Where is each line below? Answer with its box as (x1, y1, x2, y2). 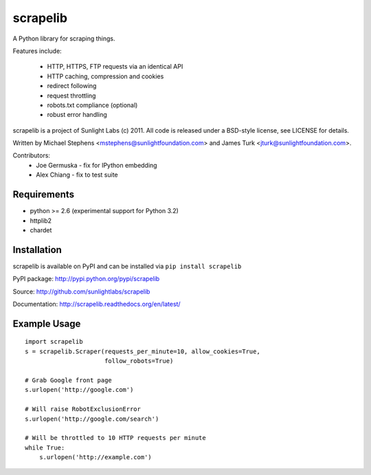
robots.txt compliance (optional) (47, 100, 138, 109)
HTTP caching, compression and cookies (47, 72, 164, 80)
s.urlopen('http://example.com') (38, 454, 153, 461)
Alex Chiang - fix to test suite (36, 170, 118, 179)
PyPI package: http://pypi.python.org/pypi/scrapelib (12, 275, 160, 283)
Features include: (12, 47, 62, 55)
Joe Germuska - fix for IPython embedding (36, 161, 157, 169)
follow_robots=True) (104, 357, 174, 365)
